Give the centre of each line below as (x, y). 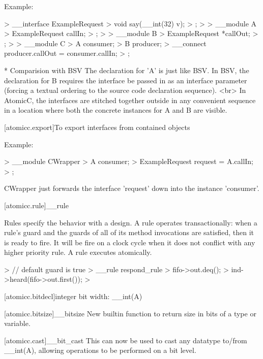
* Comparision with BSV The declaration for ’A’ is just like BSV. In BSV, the (127, 70)
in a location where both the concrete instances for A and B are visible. (116, 110)
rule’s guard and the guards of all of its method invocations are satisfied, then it (129, 232)
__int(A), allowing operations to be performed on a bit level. (100, 350)
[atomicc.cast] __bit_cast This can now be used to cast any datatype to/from (126, 340)
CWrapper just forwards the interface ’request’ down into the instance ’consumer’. (132, 188)
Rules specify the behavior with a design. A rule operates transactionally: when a (131, 222)
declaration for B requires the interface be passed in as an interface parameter (126, 80)
